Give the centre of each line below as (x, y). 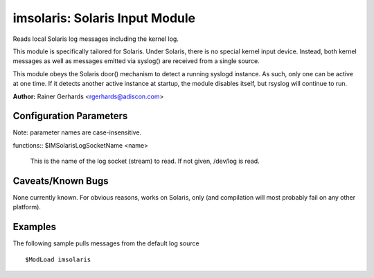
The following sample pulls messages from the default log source (106, 243)
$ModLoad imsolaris (58, 259)
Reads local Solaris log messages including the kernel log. (96, 39)
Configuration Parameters (70, 116)
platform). (27, 207)
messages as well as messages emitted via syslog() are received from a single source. (136, 61)
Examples (35, 227)
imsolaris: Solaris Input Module (104, 18)
